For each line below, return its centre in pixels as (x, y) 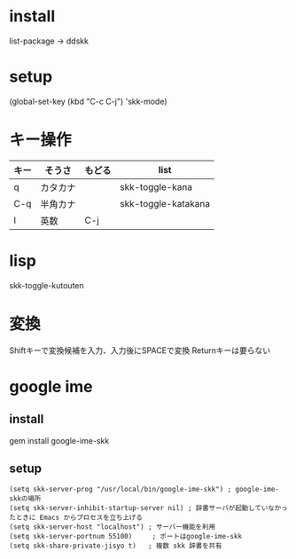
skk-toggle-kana (156, 186)
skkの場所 (25, 499)
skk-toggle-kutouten (47, 285)
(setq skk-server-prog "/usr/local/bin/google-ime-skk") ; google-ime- (144, 489)
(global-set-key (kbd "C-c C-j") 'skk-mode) (88, 101)
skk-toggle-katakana (165, 203)
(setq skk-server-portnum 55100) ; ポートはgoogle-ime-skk (125, 536)
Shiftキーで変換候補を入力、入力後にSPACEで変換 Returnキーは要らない (140, 350)
